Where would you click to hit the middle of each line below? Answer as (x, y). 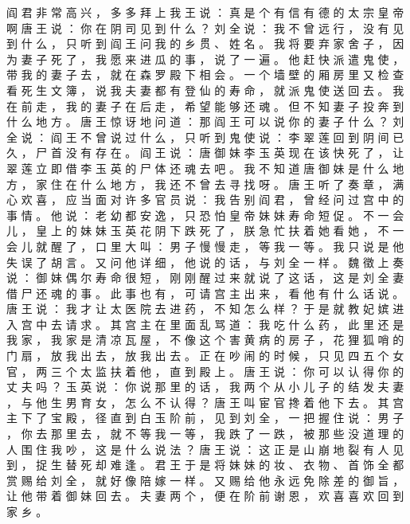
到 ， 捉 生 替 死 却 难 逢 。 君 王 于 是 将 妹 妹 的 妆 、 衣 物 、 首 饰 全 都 (205, 465)
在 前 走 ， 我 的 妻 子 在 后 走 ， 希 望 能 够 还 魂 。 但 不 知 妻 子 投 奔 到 (205, 106)
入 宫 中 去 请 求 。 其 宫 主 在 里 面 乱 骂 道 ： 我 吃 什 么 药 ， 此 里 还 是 (205, 324)
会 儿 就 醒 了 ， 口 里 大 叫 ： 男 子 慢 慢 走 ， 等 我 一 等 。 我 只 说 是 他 (205, 246)
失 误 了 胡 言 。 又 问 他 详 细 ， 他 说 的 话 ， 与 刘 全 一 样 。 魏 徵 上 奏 (205, 262)
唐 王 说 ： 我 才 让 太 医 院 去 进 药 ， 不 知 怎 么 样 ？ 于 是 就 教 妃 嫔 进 (205, 309)
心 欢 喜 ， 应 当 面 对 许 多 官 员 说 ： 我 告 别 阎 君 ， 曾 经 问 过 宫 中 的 (205, 199)
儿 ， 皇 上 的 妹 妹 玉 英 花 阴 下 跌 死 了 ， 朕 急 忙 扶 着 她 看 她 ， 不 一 (205, 231)
